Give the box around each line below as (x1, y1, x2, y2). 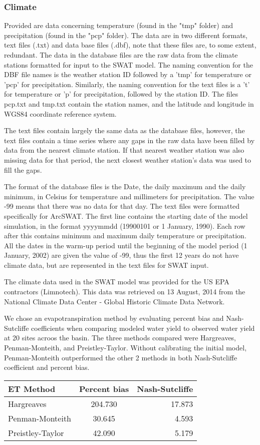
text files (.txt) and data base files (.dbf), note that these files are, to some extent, (4, 40, 256, 50)
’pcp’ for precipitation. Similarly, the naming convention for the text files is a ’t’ (4, 79, 250, 89)
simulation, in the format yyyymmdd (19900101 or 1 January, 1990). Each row (4, 220, 245, 231)
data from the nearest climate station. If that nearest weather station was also (4, 145, 244, 155)
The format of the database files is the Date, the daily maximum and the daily (4, 181, 246, 192)
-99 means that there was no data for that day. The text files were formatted (4, 201, 240, 211)
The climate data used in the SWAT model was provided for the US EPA (4, 276, 229, 287)
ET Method (8, 382, 56, 394)
